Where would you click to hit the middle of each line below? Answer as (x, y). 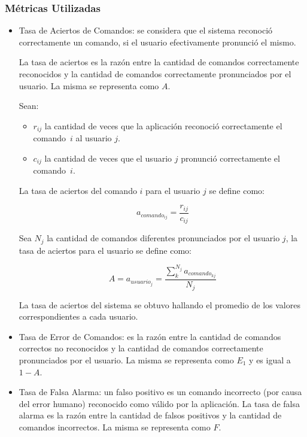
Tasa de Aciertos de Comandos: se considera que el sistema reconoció (146, 30)
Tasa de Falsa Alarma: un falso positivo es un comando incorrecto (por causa (160, 392)
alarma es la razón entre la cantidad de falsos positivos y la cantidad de (150, 415)
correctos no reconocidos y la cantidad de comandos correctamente (141, 348)
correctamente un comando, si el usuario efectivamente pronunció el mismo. (157, 42)
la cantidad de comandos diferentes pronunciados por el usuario (163, 238)
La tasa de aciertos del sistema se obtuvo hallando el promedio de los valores (159, 304)
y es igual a (270, 359)
